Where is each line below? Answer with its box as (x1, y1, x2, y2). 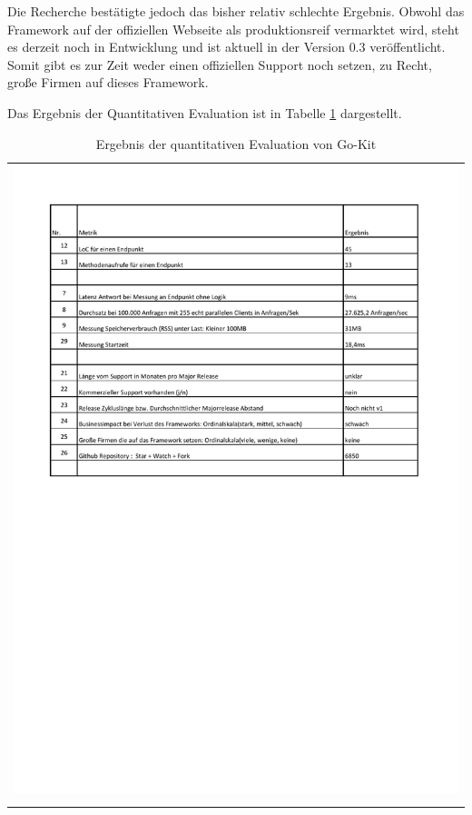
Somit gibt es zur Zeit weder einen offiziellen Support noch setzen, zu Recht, (7, 55, 432, 74)
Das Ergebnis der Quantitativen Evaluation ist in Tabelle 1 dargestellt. (7, 103, 402, 122)
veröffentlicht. (369, 37, 446, 56)
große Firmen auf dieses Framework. (7, 73, 209, 92)
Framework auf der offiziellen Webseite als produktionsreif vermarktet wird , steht (7, 19, 459, 38)
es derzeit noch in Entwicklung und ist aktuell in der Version (7, 37, 345, 56)
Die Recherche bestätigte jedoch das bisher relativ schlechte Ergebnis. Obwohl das (7, 2, 465, 20)
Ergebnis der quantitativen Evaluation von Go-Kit (95, 134, 377, 153)
